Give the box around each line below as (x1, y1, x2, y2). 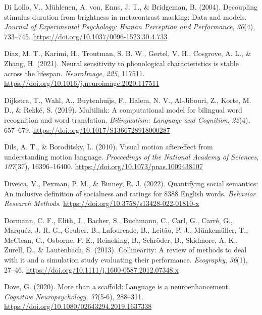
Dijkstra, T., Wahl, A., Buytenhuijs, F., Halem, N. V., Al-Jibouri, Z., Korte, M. (4, 94, 251, 105)
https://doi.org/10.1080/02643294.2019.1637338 (4, 301, 152, 311)
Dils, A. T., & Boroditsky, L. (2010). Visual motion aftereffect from (4, 141, 213, 152)
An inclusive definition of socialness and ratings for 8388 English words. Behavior (4, 188, 256, 198)
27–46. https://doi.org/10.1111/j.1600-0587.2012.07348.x (4, 264, 179, 275)
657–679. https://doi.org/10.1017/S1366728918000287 (4, 124, 170, 135)
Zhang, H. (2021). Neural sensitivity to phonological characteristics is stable (4, 58, 239, 68)
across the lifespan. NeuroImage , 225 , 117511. (4, 68, 145, 78)
